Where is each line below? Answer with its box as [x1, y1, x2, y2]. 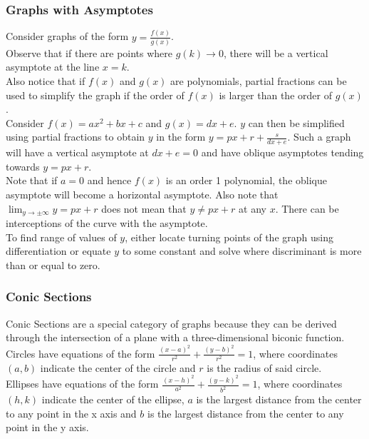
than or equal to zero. [6, 257, 100, 272]
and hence [87, 173, 132, 188]
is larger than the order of [219, 87, 332, 102]
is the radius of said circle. [207, 360, 322, 375]
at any [239, 201, 266, 216]
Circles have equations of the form [6, 345, 155, 360]
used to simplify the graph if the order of [6, 87, 184, 102]
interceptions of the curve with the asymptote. [6, 216, 208, 231]
